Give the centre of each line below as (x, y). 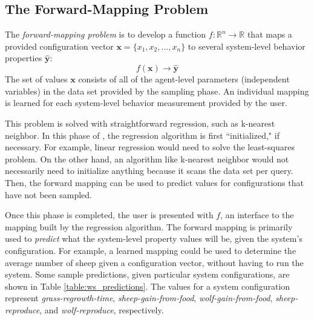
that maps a (270, 34)
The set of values (36, 79)
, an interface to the (257, 215)
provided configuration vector (59, 46)
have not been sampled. (48, 194)
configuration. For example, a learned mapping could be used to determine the (151, 250)
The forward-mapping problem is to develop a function (106, 34)
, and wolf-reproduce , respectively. (102, 309)
